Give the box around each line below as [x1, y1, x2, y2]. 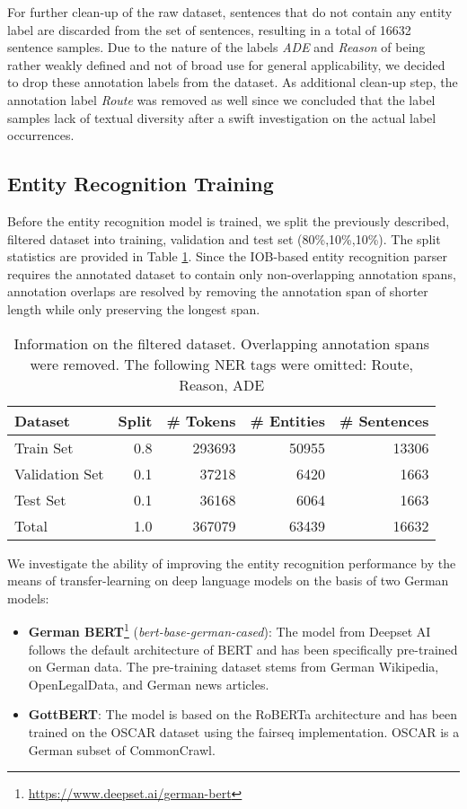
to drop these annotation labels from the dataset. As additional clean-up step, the [7, 73, 458, 92]
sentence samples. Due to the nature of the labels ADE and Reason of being [7, 38, 426, 57]
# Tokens [166, 409, 236, 431]
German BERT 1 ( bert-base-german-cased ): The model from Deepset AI [28, 620, 431, 640]
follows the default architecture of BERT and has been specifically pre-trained [28, 639, 458, 658]
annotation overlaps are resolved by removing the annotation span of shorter [7, 282, 428, 301]
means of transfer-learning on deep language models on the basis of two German [7, 571, 449, 590]
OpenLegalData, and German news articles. [28, 674, 269, 693]
